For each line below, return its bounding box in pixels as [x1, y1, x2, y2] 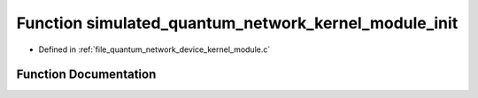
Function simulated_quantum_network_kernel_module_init [16, 13, 459, 33]
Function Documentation [16, 67, 157, 82]
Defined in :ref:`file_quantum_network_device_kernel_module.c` [38, 44, 271, 55]
